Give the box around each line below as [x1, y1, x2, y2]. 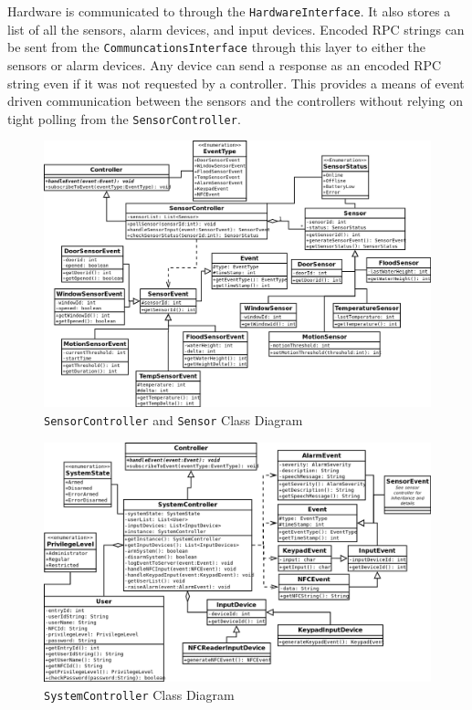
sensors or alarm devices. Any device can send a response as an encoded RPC [7, 55, 442, 74]
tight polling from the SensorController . [7, 109, 241, 128]
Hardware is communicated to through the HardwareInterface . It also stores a [7, 2, 451, 20]
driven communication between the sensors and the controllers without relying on [7, 91, 464, 110]
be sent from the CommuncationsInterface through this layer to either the [7, 37, 426, 57]
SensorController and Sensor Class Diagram [44, 410, 303, 429]
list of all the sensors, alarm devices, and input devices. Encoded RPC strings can [7, 19, 465, 38]
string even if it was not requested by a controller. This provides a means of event [7, 73, 465, 92]
